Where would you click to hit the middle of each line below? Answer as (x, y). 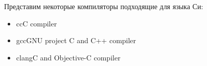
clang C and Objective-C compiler (68, 57)
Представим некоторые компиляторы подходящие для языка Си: (104, 6)
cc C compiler (37, 23)
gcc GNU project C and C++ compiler (76, 40)
